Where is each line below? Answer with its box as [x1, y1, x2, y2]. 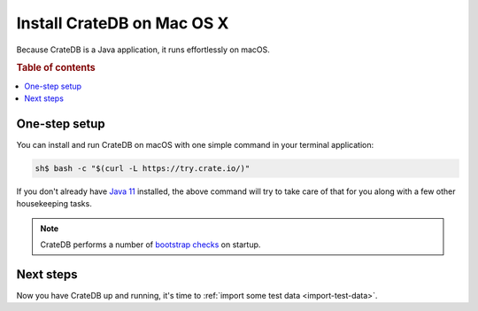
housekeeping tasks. [16, 198, 92, 209]
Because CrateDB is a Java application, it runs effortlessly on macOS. [16, 44, 270, 55]
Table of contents [16, 62, 96, 74]
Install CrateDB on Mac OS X [16, 13, 229, 33]
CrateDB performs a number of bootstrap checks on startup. [40, 239, 261, 250]
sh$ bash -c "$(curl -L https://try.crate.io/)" [35, 163, 251, 173]
